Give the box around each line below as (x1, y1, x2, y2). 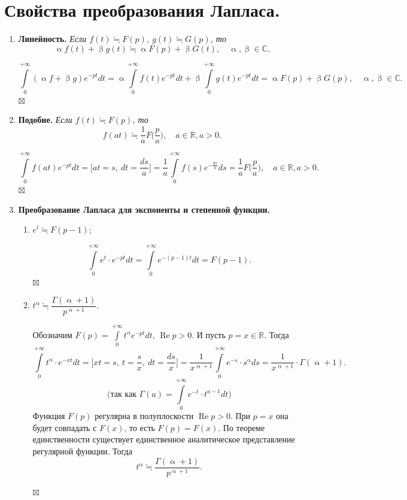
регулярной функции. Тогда (32, 444, 132, 457)
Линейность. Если (18, 32, 87, 45)
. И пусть (192, 328, 226, 341)
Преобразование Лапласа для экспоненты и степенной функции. (18, 203, 270, 215)
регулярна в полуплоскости (95, 409, 194, 422)
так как (110, 390, 136, 399)
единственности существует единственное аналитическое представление (32, 433, 295, 445)
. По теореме (218, 421, 265, 433)
